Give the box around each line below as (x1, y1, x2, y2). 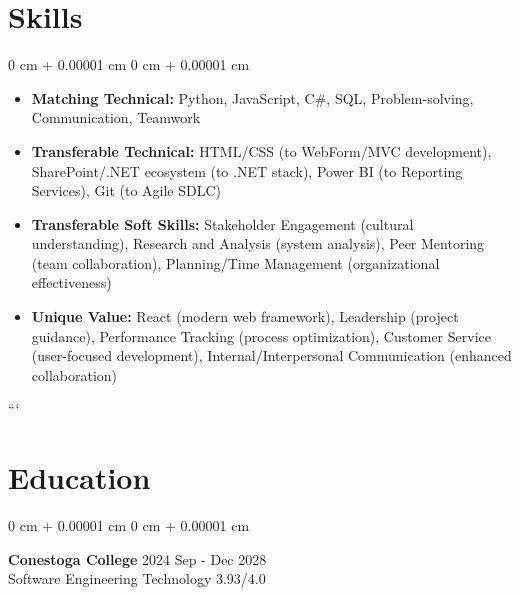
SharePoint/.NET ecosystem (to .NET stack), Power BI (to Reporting (31, 160, 463, 181)
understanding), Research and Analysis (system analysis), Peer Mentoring (31, 233, 485, 254)
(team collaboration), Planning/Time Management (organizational (31, 252, 440, 273)
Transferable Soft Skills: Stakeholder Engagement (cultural (31, 213, 414, 234)
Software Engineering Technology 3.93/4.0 (8, 568, 266, 589)
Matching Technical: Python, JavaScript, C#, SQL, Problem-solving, (31, 87, 474, 108)
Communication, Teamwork (31, 107, 201, 128)
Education (8, 457, 151, 498)
